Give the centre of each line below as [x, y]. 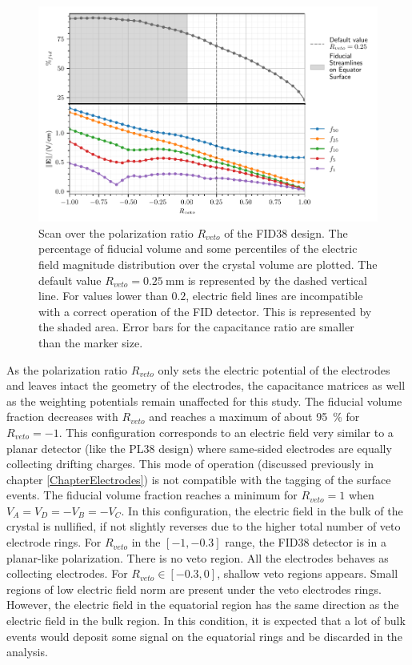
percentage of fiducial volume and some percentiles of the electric [198, 248]
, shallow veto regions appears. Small [308, 573]
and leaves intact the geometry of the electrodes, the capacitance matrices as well [206, 385]
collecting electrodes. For [67, 573]
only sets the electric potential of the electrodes [274, 369]
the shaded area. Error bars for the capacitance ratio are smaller [196, 327]
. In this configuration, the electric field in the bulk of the [262, 510]
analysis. [27, 652]
